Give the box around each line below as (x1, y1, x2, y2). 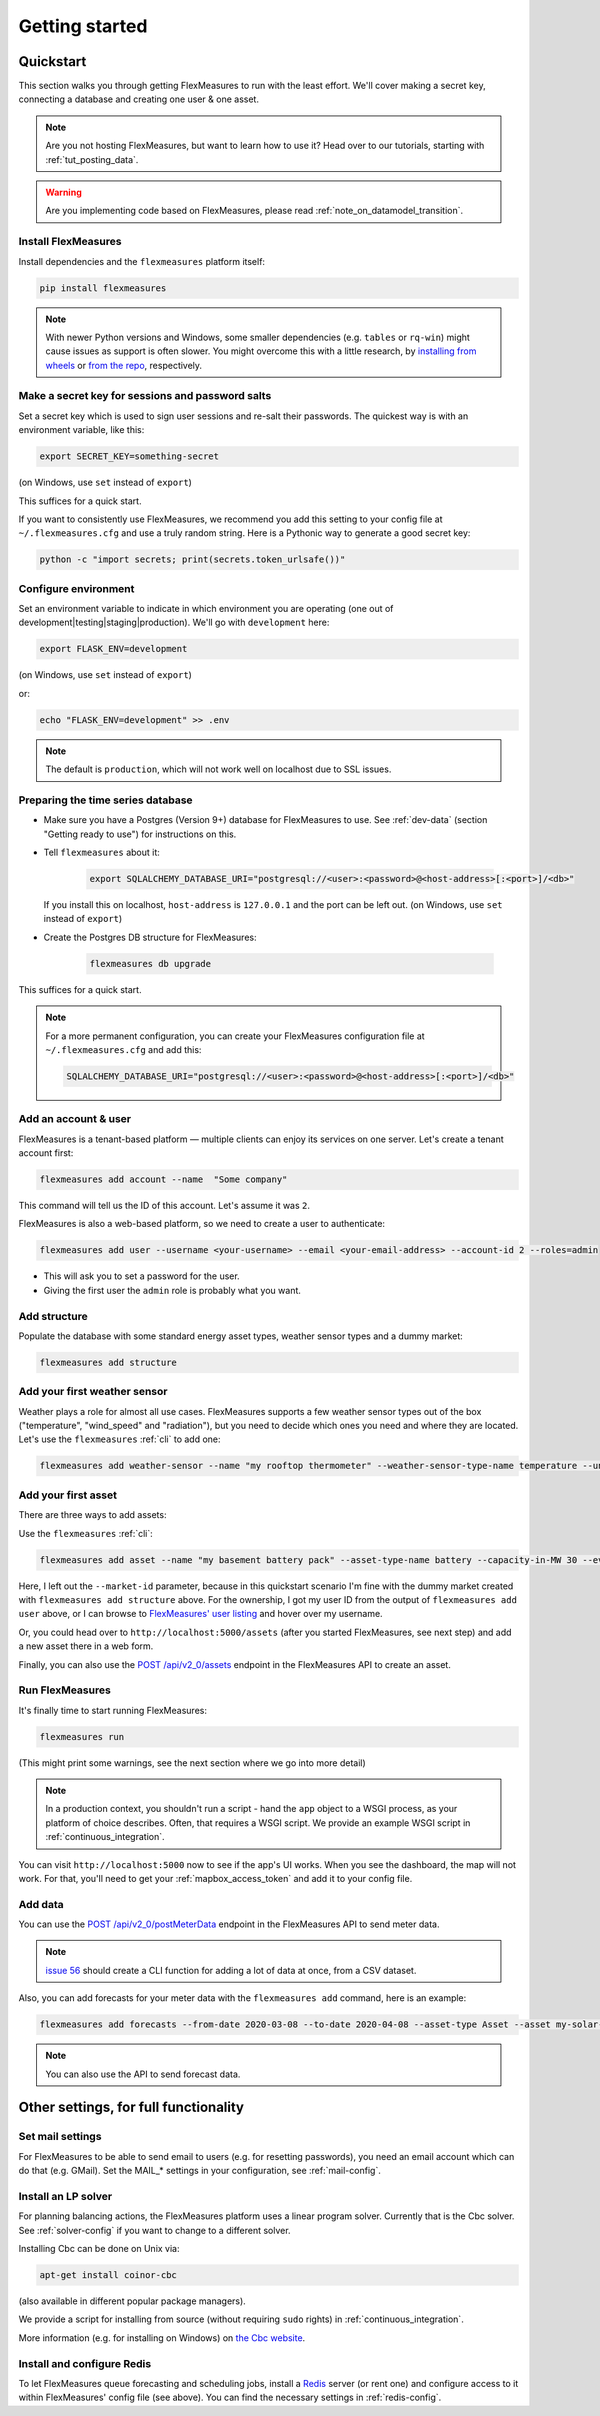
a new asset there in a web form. (18, 1640, 154, 1652)
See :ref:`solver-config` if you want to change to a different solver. (18, 2224, 291, 2236)
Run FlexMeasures (18, 1683, 112, 1697)
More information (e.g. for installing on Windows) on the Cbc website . (18, 2331, 306, 2344)
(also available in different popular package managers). (18, 2295, 247, 2307)
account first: (18, 1147, 74, 1159)
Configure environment (18, 581, 135, 595)
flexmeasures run (39, 1731, 125, 1742)
